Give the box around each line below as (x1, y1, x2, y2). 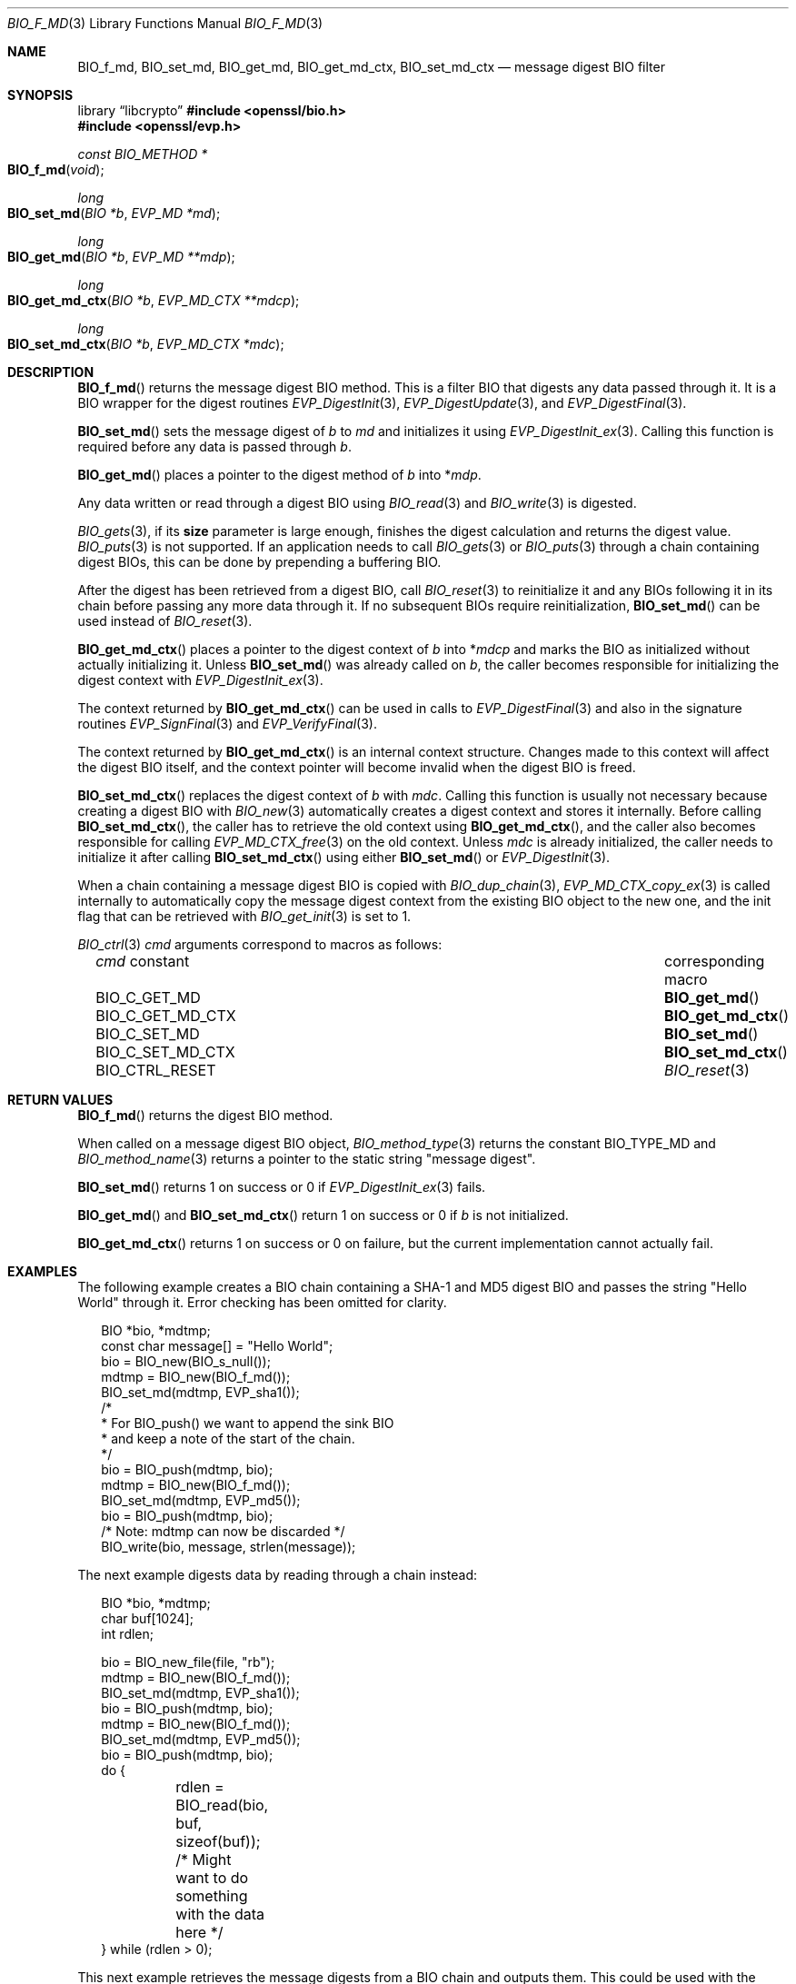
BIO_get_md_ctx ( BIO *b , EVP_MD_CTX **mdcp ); (7, 293, 300, 308)
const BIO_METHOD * (77, 146, 208, 162)
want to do (175, 1869, 249, 1887)
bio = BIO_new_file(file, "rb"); (101, 1654, 275, 1670)
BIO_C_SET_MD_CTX (95, 1043, 235, 1061)
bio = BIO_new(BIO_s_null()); (101, 1354, 271, 1369)
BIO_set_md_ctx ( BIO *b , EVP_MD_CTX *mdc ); (7, 336, 284, 352)
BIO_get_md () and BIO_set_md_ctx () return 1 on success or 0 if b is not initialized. (77, 1207, 569, 1223)
